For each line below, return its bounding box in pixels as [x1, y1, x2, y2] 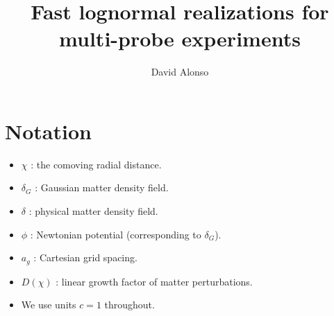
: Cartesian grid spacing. [33, 250, 137, 265]
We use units [21, 297, 76, 312]
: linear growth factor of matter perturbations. [56, 274, 253, 288]
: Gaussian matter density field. [35, 180, 169, 195]
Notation [5, 116, 92, 145]
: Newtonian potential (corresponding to [30, 227, 201, 241]
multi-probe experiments [59, 24, 301, 53]
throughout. [104, 297, 155, 312]
